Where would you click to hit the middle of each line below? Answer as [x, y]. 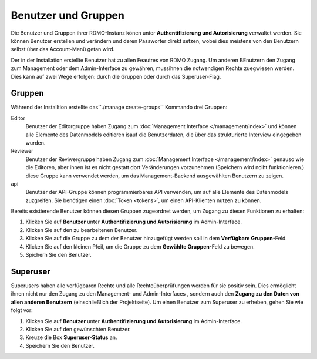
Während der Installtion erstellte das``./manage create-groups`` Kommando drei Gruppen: [119, 107]
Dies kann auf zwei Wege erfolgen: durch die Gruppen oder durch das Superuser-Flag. [116, 76]
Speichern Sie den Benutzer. [60, 345]
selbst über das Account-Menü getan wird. [63, 49]
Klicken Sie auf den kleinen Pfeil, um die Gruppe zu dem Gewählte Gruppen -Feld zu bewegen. [140, 246]
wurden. [36, 142]
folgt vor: [22, 310]
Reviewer [22, 151]
